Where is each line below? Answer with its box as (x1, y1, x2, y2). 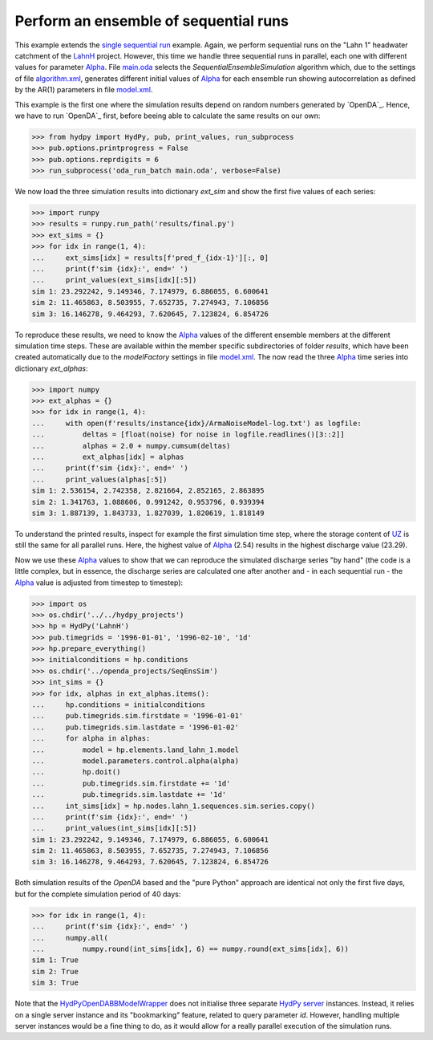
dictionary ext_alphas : (14, 364, 88, 373)
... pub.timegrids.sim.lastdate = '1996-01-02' (31, 722, 240, 732)
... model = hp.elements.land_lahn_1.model (31, 745, 240, 754)
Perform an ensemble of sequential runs (14, 12, 289, 30)
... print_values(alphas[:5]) (31, 474, 168, 484)
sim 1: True (31, 956, 79, 965)
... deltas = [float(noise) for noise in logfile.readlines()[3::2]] (31, 430, 345, 439)
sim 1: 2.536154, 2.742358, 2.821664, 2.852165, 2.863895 (31, 486, 265, 495)
